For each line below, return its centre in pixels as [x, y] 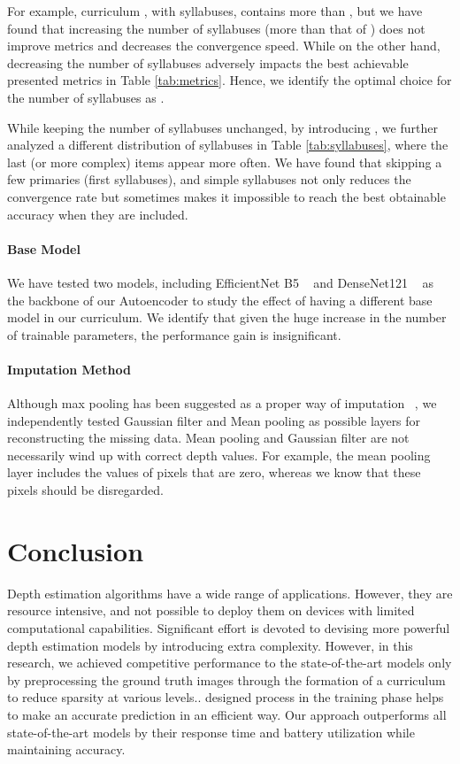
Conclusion [76, 550]
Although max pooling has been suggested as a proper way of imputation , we [222, 403]
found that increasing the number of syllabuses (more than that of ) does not [216, 28]
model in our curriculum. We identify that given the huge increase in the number [227, 317]
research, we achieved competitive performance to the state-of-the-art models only [230, 663]
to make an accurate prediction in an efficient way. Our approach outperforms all [227, 714]
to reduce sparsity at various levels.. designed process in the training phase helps [226, 697]
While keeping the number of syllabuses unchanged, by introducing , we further [222, 127]
